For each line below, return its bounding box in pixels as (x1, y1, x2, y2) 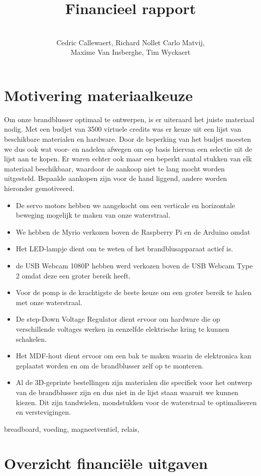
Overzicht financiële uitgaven (4, 453, 208, 473)
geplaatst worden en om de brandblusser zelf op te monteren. (16, 360, 204, 370)
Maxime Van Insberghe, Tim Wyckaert (70, 47, 191, 57)
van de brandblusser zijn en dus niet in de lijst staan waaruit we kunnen (16, 387, 238, 397)
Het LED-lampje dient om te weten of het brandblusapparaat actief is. (16, 243, 233, 254)
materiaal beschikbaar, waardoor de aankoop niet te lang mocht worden (4, 163, 225, 173)
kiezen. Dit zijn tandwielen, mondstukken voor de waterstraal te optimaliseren (16, 397, 257, 407)
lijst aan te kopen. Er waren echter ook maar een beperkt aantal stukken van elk (4, 153, 252, 164)
